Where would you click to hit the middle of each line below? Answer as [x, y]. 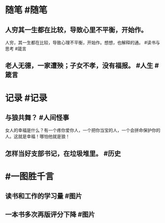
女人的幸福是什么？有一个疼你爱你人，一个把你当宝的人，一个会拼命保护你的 [83, 130]
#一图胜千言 [30, 176]
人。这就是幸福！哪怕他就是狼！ [37, 136]
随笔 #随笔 [26, 10]
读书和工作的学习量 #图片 [44, 196]
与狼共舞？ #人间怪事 [37, 117]
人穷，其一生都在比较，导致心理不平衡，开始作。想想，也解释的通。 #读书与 [82, 43]
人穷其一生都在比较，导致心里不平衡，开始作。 [76, 30]
